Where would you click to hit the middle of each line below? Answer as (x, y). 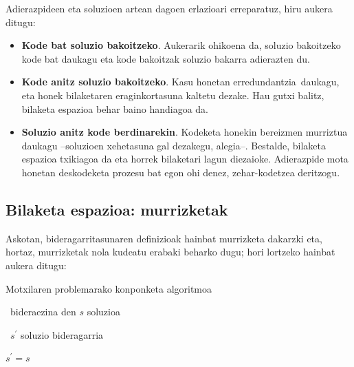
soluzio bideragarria (62, 334)
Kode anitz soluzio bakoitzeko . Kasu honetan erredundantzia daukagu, (180, 82)
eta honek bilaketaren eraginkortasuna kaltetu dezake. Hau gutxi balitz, (173, 95)
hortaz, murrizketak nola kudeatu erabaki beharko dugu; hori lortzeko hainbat (170, 252)
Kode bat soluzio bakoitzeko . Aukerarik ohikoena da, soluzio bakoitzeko (181, 45)
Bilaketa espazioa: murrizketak (117, 209)
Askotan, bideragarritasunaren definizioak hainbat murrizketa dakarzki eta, (164, 238)
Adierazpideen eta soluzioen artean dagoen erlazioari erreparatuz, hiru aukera (169, 8)
